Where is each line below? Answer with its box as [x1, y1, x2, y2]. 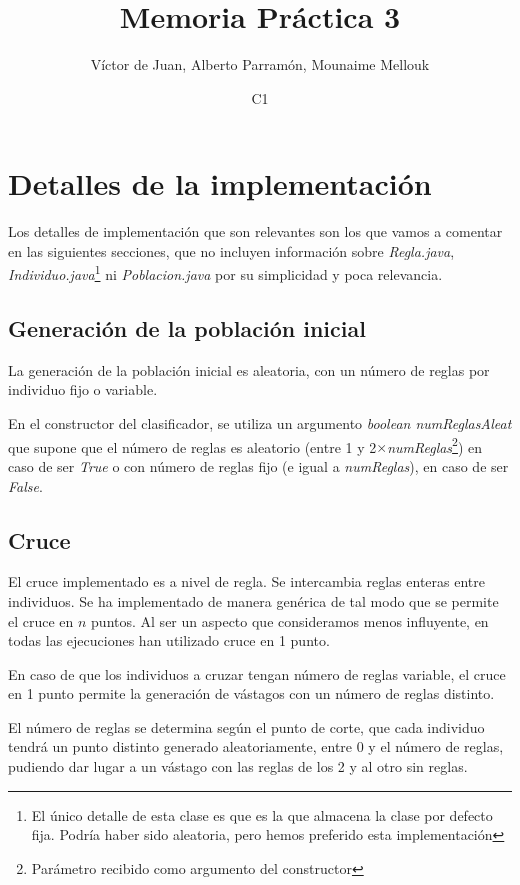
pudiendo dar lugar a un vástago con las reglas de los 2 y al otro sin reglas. [8, 756, 468, 777]
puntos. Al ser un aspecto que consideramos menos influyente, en [91, 610, 489, 631]
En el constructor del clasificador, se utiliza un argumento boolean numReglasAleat [8, 413, 512, 434]
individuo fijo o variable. [8, 379, 158, 400]
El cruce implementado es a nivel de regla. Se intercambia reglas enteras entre [8, 571, 485, 592]
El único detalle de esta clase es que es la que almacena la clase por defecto [31, 804, 493, 825]
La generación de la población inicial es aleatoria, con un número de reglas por [8, 359, 490, 380]
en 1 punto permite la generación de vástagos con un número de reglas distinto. [8, 683, 495, 704]
